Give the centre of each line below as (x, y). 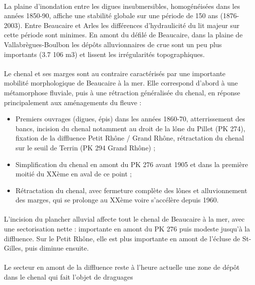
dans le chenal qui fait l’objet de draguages (69, 277)
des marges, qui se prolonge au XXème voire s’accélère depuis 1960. (117, 200)
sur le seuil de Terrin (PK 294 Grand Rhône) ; (85, 147)
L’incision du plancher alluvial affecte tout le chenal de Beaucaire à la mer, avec (124, 219)
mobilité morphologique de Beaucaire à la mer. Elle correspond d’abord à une (121, 83)
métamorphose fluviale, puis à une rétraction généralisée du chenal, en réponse (122, 92)
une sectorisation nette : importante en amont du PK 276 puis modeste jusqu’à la (127, 229)
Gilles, (14, 248)
